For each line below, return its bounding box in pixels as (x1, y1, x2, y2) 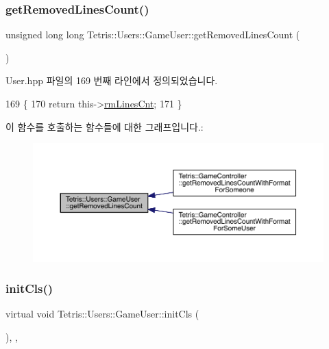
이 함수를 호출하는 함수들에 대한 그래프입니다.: (5, 119, 204, 133)
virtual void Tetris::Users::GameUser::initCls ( (5, 307, 199, 321)
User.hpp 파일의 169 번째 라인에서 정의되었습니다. (5, 73, 218, 88)
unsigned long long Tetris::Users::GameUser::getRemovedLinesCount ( (5, 27, 300, 42)
